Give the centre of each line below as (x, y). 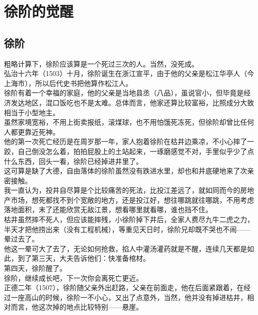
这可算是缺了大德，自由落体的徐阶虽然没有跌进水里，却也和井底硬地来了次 (126, 171)
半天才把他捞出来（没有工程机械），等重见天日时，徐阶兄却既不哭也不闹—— (127, 229)
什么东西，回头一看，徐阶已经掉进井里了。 (73, 161)
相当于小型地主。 (32, 112)
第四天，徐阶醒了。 (35, 268)
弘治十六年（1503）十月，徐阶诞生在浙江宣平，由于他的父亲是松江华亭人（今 (129, 73)
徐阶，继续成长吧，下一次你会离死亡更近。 (73, 277)
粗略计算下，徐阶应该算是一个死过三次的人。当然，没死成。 (101, 63)
